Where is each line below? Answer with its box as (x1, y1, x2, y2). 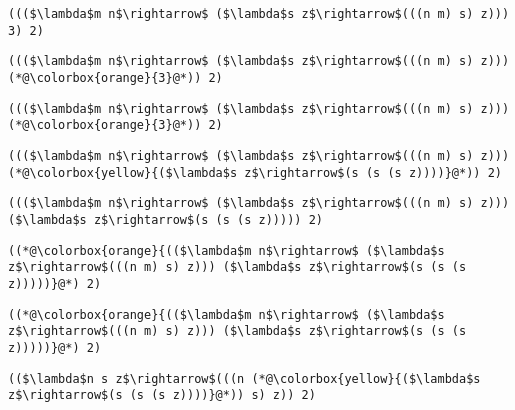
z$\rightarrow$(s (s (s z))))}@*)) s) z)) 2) (8, 388, 316, 403)
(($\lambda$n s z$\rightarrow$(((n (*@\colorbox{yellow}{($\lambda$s (8, 371, 481, 386)
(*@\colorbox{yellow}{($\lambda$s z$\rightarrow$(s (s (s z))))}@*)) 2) (8, 165, 502, 180)
